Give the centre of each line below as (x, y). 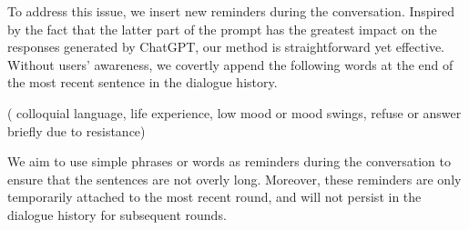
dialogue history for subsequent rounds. (117, 214)
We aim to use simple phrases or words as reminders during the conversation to (229, 161)
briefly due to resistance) (76, 130)
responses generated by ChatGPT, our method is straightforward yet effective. (226, 47)
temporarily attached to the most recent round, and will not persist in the (214, 197)
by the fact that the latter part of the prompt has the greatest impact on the (222, 29)
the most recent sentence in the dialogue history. (143, 82)
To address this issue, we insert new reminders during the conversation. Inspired (231, 11)
